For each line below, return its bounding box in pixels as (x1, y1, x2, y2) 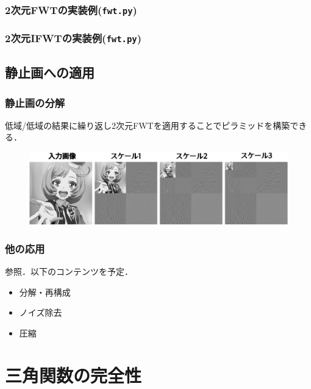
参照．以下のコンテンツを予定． (5, 265, 133, 278)
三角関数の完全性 (5, 362, 142, 387)
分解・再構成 (19, 285, 71, 298)
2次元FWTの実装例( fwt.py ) (5, 2, 137, 17)
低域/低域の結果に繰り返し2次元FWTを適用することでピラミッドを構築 (5, 118, 290, 131)
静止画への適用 (5, 63, 95, 82)
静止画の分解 (5, 95, 65, 110)
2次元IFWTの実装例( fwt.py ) (5, 31, 141, 46)
